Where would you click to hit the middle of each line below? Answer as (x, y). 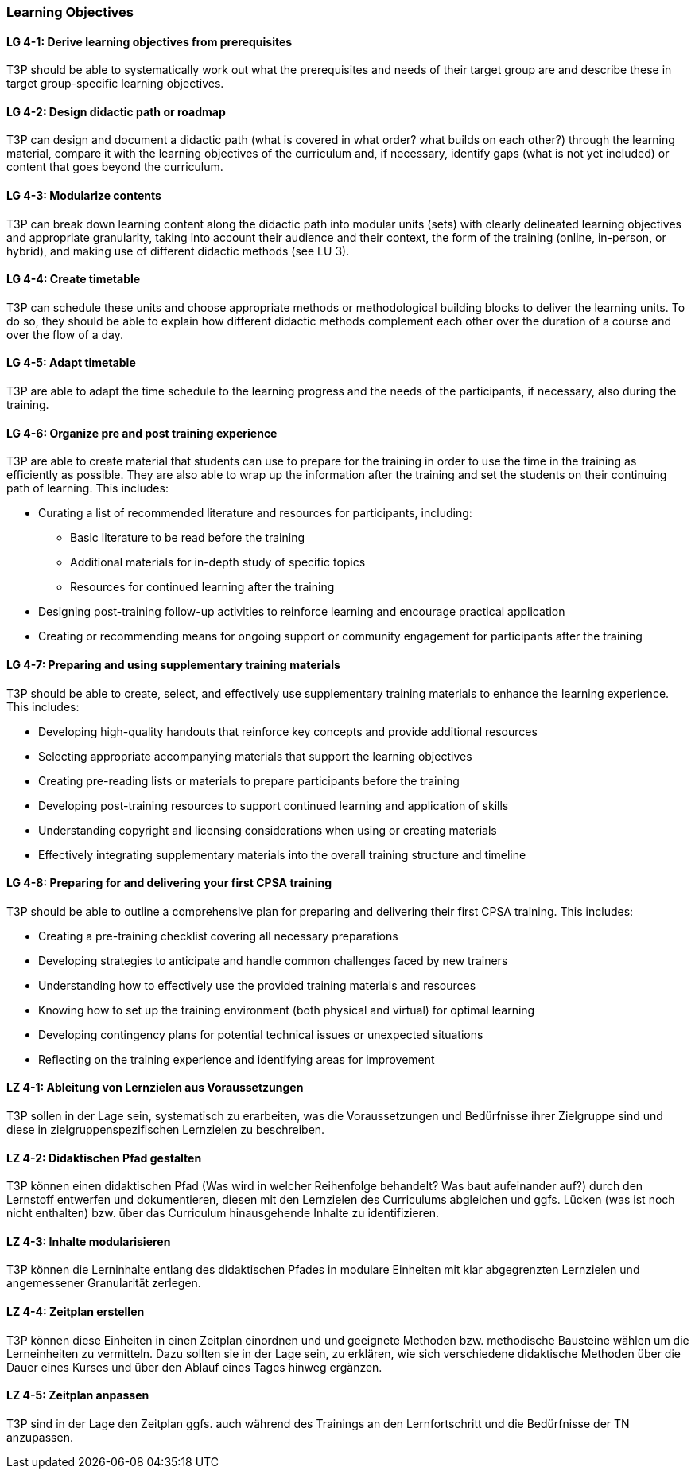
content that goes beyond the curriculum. (115, 167)
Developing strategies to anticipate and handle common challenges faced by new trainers (273, 960)
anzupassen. (40, 1437)
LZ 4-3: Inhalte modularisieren (89, 1241)
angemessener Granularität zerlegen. (104, 1283)
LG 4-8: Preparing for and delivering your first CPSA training (169, 883)
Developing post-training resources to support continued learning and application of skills (274, 805)
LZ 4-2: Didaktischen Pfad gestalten (104, 1158)
